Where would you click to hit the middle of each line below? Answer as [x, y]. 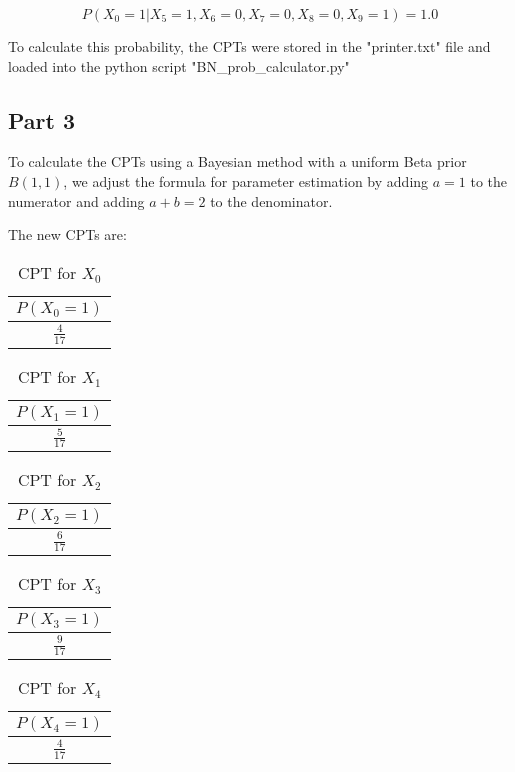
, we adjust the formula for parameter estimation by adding [246, 180]
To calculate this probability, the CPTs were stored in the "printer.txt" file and [249, 46]
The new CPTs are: [67, 234]
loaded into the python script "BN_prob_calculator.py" [179, 65]
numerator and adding [76, 200]
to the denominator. [271, 200]
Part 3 [42, 119]
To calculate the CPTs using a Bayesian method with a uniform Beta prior [237, 161]
